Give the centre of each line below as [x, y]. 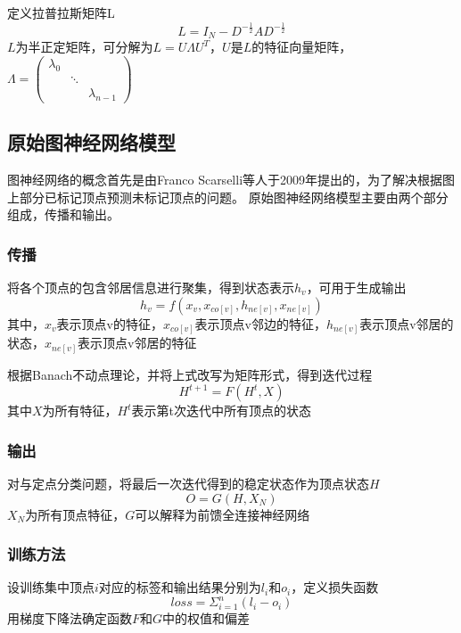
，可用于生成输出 [356, 287]
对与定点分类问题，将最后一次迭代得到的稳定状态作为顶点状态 [188, 483]
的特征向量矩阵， [302, 47]
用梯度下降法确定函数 [70, 618]
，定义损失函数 [335, 587]
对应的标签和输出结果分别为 [180, 587]
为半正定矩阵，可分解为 [84, 47]
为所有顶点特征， [75, 514]
